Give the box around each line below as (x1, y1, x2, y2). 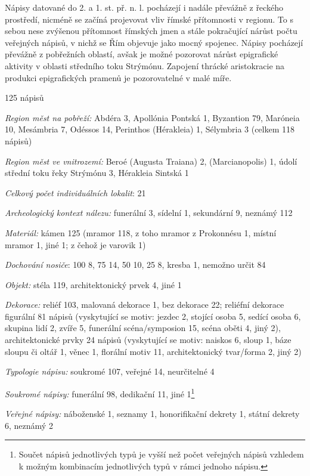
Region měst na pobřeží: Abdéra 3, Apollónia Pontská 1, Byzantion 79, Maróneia (5, 111, 300, 123)
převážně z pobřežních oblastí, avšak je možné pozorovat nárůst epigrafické (5, 48, 278, 60)
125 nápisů (5, 91, 44, 104)
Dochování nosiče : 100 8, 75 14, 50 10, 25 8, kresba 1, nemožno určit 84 (5, 258, 266, 271)
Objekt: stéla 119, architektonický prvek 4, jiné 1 (5, 278, 182, 290)
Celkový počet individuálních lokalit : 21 (5, 186, 146, 199)
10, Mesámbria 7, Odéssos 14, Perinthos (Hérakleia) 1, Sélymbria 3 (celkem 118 (5, 123, 295, 135)
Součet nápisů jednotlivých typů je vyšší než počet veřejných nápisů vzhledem (18, 448, 304, 460)
